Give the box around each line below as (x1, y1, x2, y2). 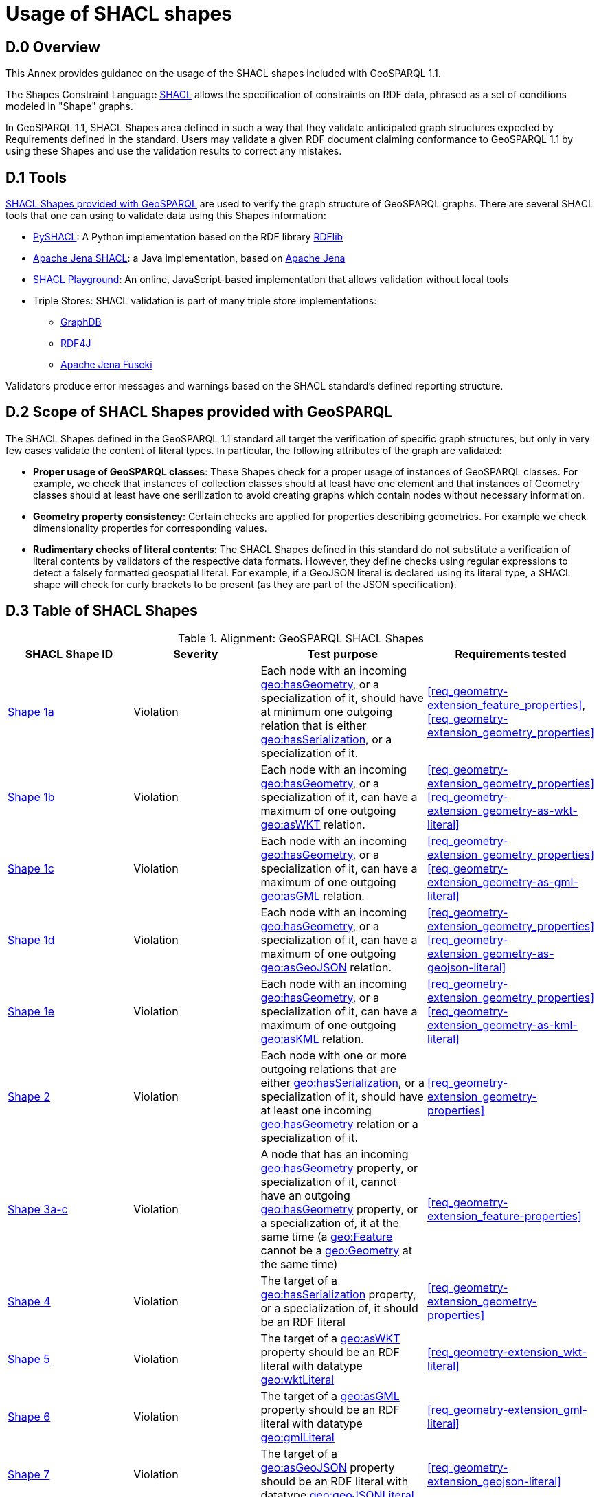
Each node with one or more (260, 1048, 407, 1062)
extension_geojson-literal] (427, 1474, 561, 1488)
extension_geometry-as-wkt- (427, 803, 578, 818)
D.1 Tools (5, 168, 67, 186)
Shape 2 (8, 1089, 51, 1103)
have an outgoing (260, 1188, 350, 1202)
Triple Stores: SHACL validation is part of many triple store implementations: (33, 295, 377, 307)
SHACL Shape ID (25, 646, 113, 661)
